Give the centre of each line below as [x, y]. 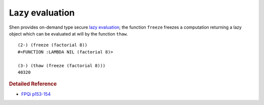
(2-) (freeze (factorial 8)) [53, 45]
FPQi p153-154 [36, 94]
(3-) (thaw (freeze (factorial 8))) [62, 65]
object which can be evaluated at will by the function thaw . [68, 34]
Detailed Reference [33, 84]
